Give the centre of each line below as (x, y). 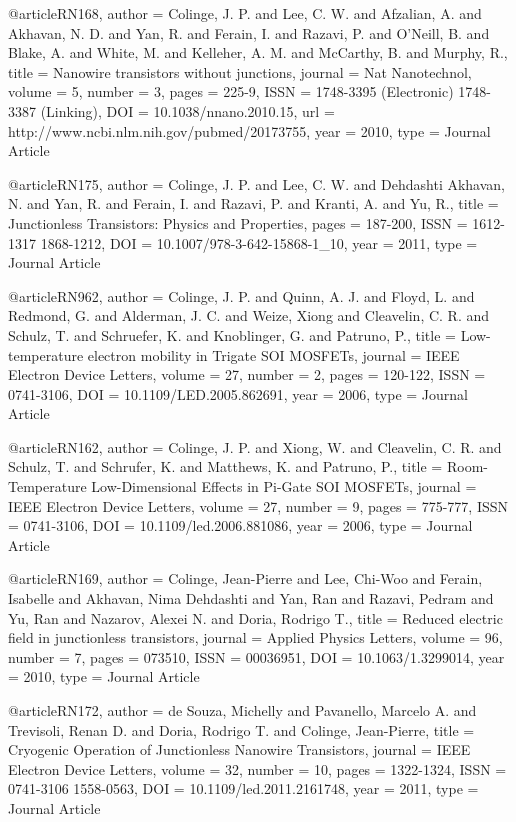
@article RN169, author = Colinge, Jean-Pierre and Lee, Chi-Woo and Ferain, (245, 578)
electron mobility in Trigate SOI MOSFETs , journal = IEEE (273, 354)
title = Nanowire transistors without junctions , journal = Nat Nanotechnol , (240, 71)
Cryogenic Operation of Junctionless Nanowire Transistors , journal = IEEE (239, 749)
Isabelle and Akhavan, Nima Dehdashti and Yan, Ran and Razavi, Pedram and (251, 598)
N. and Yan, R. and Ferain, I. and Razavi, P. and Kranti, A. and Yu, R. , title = (253, 203)
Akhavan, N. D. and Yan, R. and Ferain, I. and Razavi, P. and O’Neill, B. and (249, 32)
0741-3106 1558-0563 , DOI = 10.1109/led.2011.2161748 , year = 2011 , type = (243, 788)
